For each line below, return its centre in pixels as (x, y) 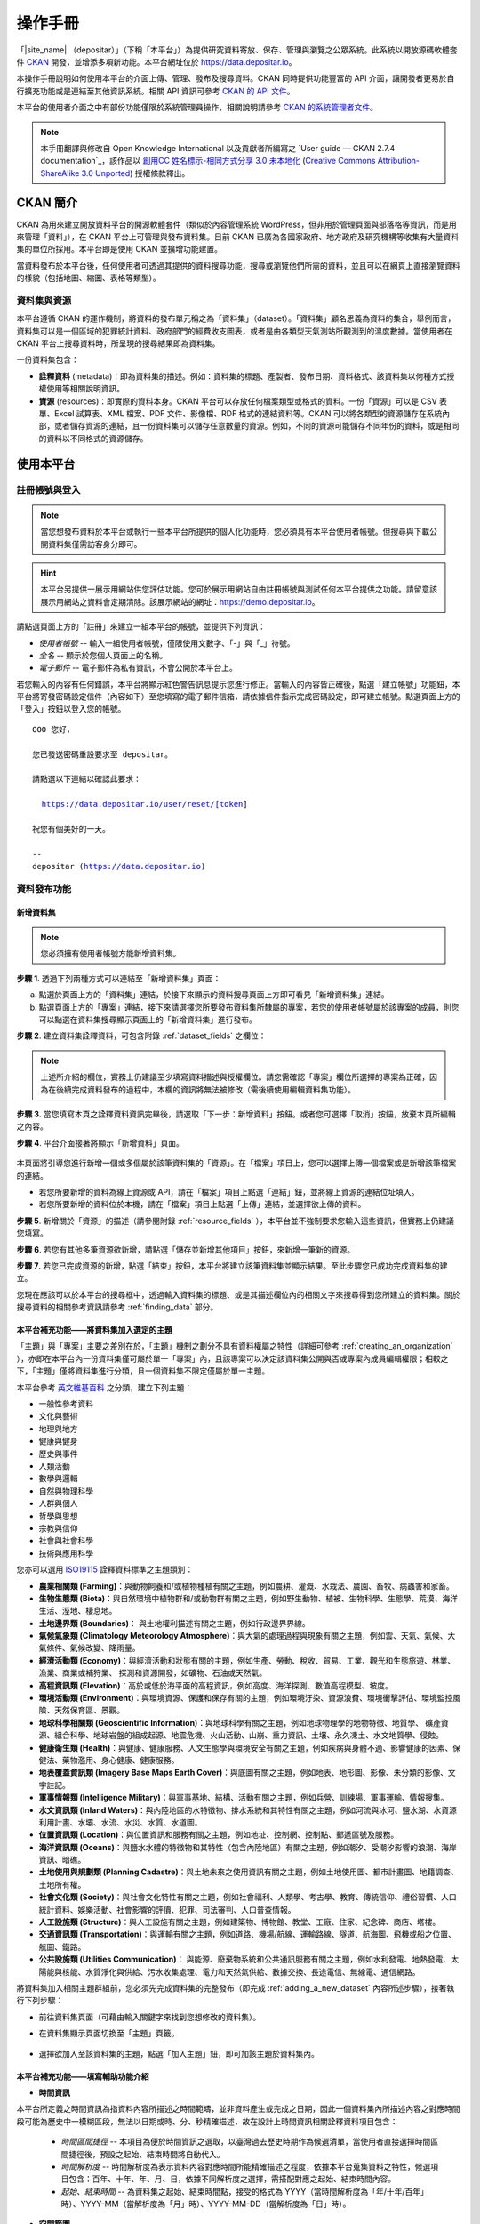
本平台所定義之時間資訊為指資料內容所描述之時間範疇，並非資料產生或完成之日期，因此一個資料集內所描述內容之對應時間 (238, 2109)
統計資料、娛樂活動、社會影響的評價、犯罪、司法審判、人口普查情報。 (167, 1909)
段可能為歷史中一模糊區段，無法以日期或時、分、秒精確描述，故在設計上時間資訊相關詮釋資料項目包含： (207, 2121)
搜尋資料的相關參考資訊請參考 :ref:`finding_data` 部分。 (117, 1307)
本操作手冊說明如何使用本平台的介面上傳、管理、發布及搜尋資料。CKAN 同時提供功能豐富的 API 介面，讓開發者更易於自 (236, 78)
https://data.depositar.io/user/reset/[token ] (144, 804)
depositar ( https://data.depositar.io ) (119, 866)
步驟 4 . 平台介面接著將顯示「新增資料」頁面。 (100, 1142)
